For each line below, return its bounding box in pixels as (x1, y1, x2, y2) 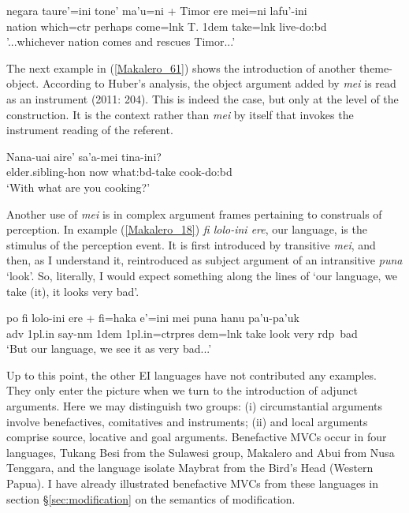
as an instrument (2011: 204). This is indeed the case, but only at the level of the (6, 90, 399, 107)
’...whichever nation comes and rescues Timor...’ (6, 33, 236, 50)
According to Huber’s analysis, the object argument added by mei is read (42, 75, 396, 92)
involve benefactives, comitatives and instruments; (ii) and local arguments (6, 413, 368, 429)
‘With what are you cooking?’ (6, 178, 151, 195)
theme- (359, 59, 392, 76)
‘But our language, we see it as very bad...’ (6, 340, 212, 357)
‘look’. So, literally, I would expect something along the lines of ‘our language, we (6, 267, 398, 283)
